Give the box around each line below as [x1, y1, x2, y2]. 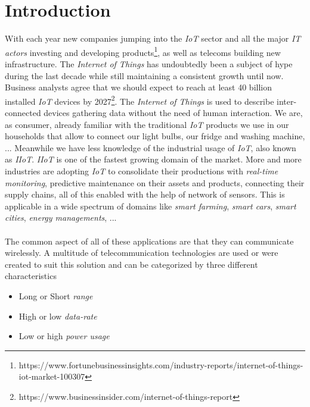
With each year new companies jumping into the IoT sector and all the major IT [5, 32, 301, 45]
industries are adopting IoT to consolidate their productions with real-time [5, 164, 278, 177]
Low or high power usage [18, 330, 110, 342]
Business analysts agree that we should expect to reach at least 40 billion [5, 81, 272, 93]
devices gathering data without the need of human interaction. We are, [44, 107, 303, 118]
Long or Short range [18, 289, 93, 302]
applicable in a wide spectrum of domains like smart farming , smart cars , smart [5, 199, 296, 212]
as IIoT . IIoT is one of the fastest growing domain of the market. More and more [5, 153, 302, 165]
